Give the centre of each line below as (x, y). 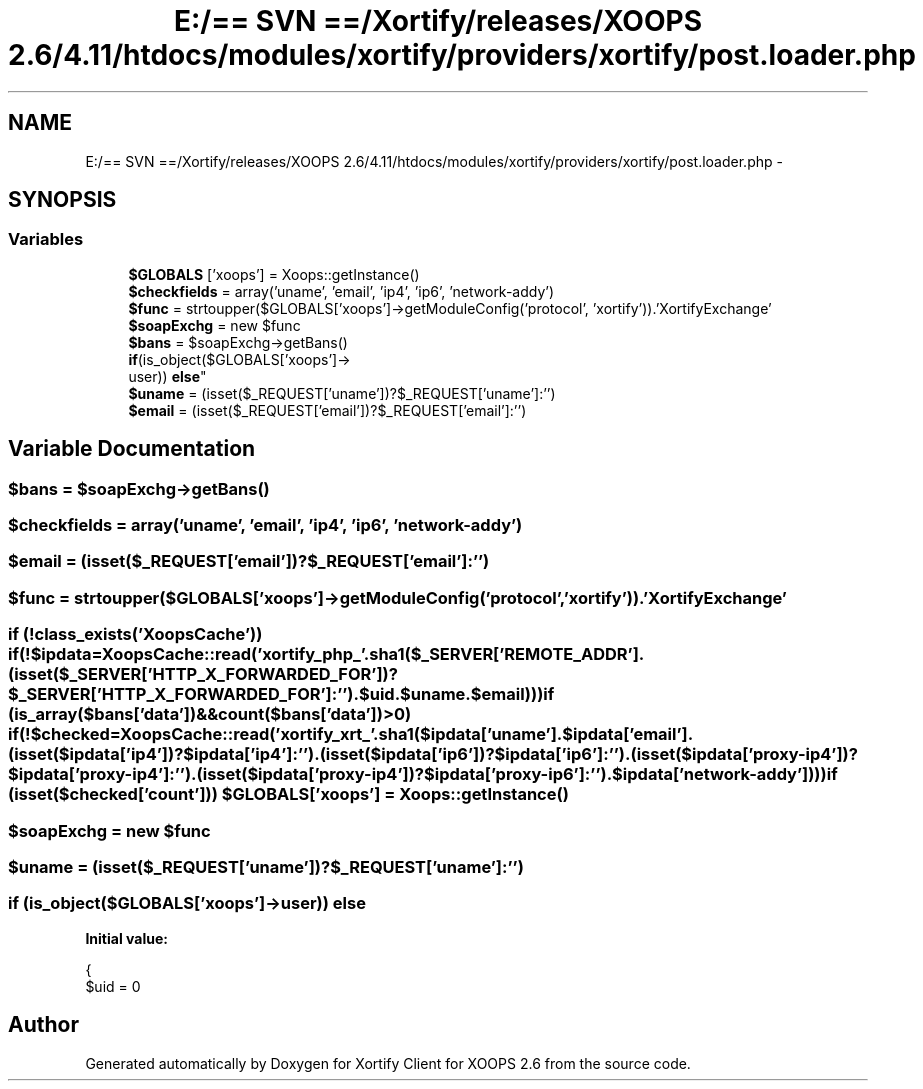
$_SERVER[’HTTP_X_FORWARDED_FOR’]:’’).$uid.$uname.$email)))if (281, 694)
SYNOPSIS (62, 200)
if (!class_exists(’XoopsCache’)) (135, 634)
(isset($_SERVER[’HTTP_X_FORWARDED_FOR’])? (203, 674)
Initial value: (126, 938)
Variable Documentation (132, 449)
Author (43, 1025)
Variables (46, 239)
